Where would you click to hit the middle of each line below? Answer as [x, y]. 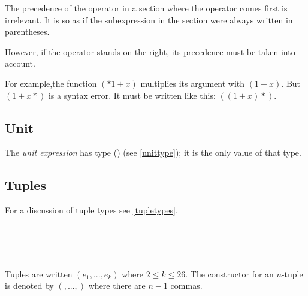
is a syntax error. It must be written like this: [132, 95]
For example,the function [51, 83]
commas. [186, 286]
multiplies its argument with [193, 83]
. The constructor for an [230, 274]
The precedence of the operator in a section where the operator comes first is [146, 8]
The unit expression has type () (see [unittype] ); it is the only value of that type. [153, 152]
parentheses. [27, 31]
